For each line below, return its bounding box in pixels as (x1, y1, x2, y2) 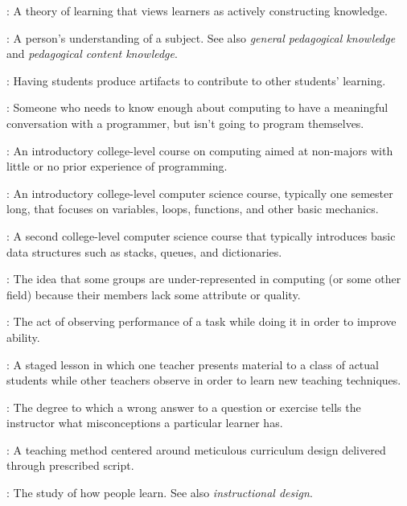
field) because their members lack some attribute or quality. (6, 286, 301, 302)
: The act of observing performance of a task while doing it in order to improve (6, 313, 397, 330)
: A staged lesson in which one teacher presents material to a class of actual (6, 356, 379, 372)
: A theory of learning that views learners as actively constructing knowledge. (6, 2, 388, 19)
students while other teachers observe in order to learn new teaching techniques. (6, 372, 401, 389)
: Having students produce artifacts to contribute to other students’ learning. (6, 72, 386, 88)
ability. (6, 328, 40, 345)
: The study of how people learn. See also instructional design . (6, 484, 313, 501)
